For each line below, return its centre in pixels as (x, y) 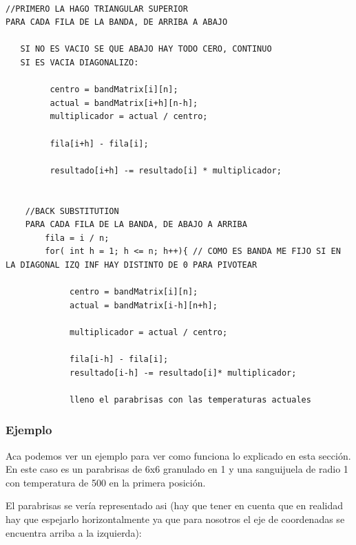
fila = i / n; (77, 238)
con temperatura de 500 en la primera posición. (106, 482)
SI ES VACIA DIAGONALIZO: (80, 62)
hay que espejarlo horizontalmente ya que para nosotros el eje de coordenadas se (175, 519)
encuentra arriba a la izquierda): (74, 532)
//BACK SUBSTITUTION (72, 211)
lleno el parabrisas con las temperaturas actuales (190, 399)
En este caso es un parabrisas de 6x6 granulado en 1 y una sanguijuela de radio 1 (177, 469)
